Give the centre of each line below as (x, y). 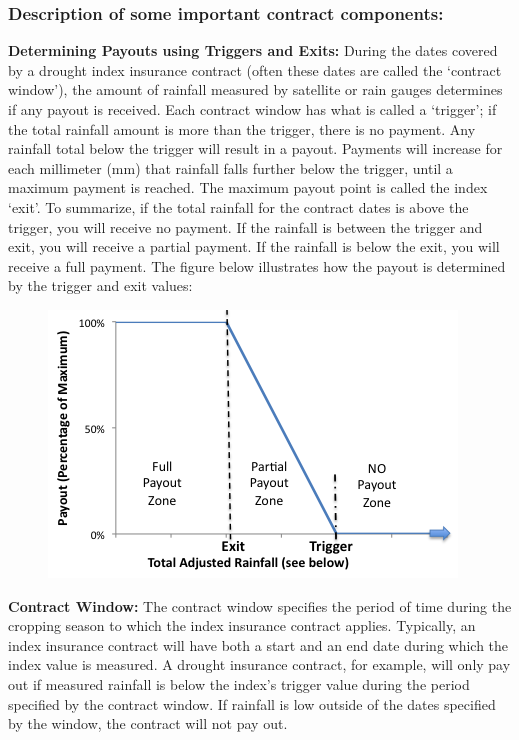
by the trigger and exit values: (100, 285)
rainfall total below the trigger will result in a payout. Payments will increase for (255, 148)
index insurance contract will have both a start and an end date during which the (258, 644)
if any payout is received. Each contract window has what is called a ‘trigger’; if (252, 109)
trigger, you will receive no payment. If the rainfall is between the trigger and (245, 226)
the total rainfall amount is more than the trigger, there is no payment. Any (242, 128)
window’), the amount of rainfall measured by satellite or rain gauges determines (255, 89)
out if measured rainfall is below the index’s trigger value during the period (239, 683)
